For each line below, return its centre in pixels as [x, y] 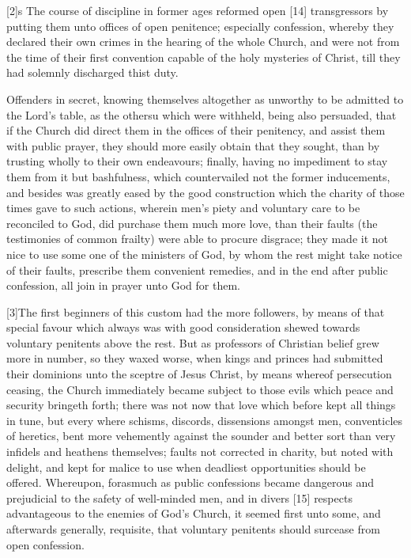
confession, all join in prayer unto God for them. [123, 285]
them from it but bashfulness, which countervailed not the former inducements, [198, 176]
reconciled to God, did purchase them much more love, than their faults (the [192, 223]
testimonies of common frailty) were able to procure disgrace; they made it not [197, 239]
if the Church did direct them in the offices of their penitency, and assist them [196, 130]
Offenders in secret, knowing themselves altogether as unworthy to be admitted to [205, 99]
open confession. [45, 544]
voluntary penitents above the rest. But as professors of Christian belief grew [193, 342]
